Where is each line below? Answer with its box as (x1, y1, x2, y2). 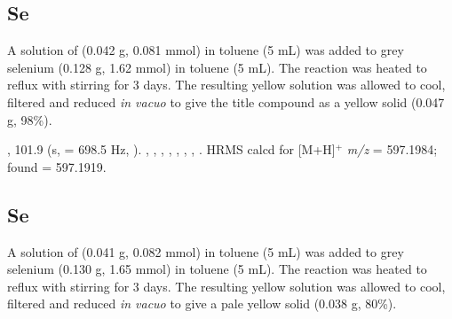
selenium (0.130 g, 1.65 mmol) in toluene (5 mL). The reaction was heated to (7, 260, 427, 278)
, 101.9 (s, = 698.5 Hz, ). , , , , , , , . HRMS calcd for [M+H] (7, 140, 336, 159)
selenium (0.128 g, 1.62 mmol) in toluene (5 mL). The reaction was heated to (7, 58, 427, 76)
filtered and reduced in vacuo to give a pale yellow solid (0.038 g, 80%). (7, 294, 397, 313)
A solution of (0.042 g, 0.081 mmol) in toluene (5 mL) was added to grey (7, 41, 404, 59)
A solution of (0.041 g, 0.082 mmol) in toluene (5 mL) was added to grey (7, 242, 404, 261)
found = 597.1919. (7, 157, 107, 175)
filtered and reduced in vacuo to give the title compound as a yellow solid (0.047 (7, 92, 445, 111)
